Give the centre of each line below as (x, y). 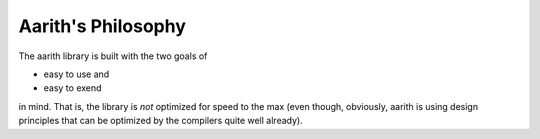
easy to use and (76, 74)
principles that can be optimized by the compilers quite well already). (161, 121)
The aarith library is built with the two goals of (113, 56)
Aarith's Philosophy (102, 26)
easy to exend (72, 88)
